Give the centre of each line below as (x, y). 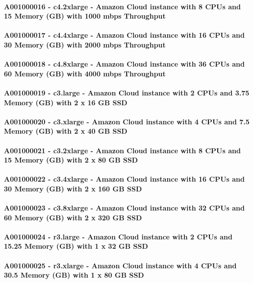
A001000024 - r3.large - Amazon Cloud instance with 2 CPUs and (118, 236)
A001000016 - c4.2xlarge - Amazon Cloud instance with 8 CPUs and (122, 6)
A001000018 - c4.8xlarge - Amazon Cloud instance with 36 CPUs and (124, 64)
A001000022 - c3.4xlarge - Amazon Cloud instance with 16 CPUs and (124, 179)
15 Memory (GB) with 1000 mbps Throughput (85, 16)
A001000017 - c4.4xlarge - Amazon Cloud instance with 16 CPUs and (124, 35)
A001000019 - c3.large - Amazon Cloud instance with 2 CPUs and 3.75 (127, 92)
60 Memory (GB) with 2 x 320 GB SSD (73, 217)
